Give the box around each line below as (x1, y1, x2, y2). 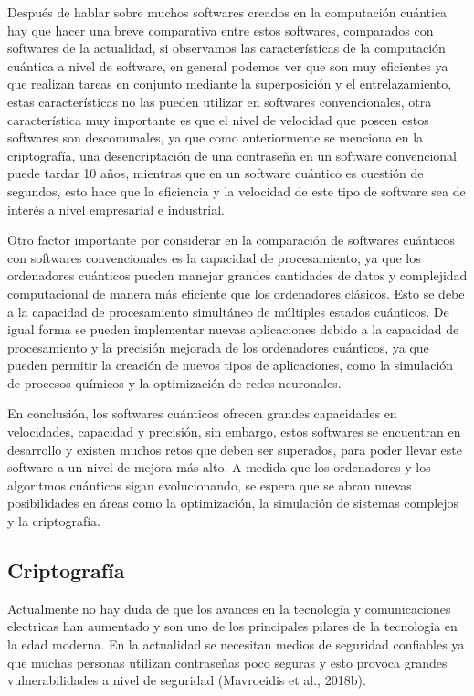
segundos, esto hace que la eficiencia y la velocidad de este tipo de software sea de (7, 181, 466, 200)
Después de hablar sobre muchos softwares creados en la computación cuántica (7, 3, 448, 21)
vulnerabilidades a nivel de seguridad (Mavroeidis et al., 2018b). (7, 670, 366, 690)
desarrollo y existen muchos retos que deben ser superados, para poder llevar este (7, 439, 462, 459)
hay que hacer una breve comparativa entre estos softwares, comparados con (7, 20, 434, 39)
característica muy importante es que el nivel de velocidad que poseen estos (7, 110, 429, 129)
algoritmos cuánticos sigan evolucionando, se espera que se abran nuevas (7, 475, 412, 494)
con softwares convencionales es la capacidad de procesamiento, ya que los (7, 248, 421, 267)
